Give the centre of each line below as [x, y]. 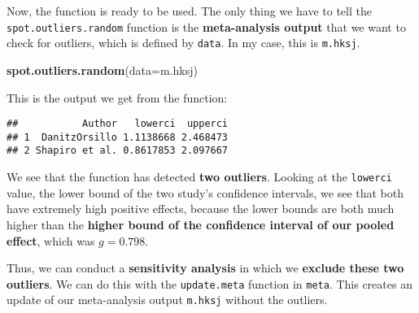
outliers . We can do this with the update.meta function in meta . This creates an [209, 283]
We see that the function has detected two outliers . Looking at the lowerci [199, 177]
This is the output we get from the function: [117, 97]
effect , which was [51, 240]
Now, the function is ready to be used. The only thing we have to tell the [189, 11]
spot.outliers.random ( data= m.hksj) [102, 70]
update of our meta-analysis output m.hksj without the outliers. [167, 300]
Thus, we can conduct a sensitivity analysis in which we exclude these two [205, 268]
